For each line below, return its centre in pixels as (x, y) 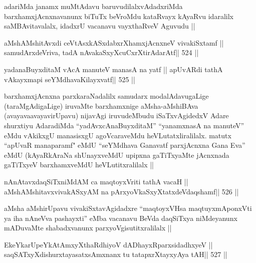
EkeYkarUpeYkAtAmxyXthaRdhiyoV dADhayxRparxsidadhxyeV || (108, 244)
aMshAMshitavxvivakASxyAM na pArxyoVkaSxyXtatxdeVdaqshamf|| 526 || (121, 191)
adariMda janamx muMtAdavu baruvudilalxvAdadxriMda (93, 6)
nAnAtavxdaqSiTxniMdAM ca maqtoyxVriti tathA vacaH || (96, 181)
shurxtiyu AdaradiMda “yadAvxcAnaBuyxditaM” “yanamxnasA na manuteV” (124, 125)
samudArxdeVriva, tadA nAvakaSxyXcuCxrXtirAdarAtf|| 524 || (101, 52)
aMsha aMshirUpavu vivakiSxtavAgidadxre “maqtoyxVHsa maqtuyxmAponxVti (128, 208)
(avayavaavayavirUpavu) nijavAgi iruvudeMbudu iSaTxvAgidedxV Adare (116, 115)
